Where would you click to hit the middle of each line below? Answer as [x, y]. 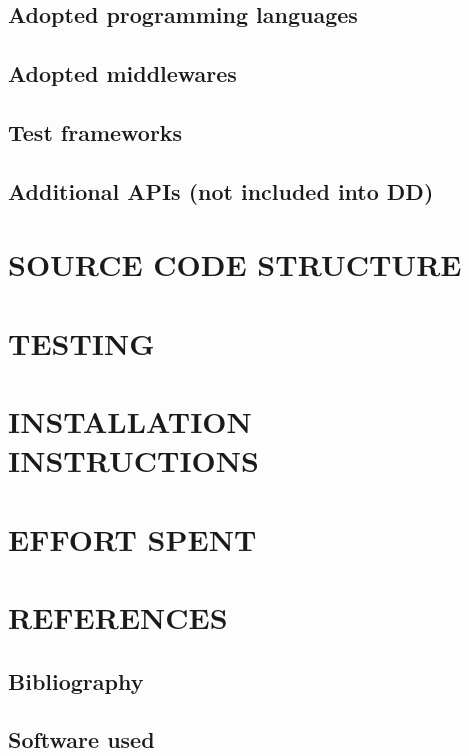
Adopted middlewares [122, 73]
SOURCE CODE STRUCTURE [235, 264]
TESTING [81, 342]
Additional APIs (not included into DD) [221, 190]
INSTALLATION [130, 421]
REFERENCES [118, 617]
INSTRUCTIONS [133, 460]
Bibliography [76, 680]
